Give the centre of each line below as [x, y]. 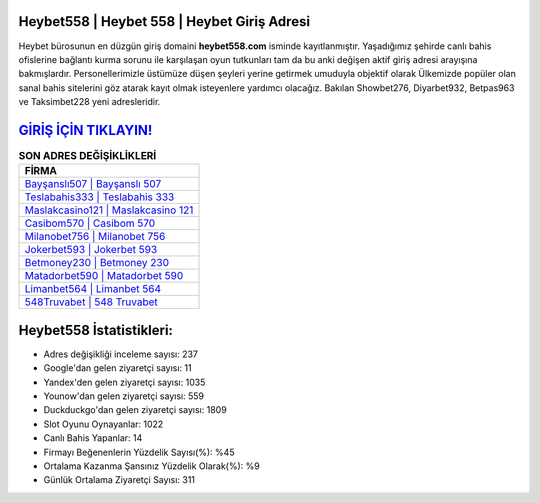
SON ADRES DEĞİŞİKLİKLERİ [87, 156]
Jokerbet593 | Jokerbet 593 [91, 250]
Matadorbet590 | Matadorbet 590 [104, 276]
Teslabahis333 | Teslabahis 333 [99, 197]
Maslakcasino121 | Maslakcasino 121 [109, 210]
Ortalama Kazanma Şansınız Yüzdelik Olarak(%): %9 [151, 466]
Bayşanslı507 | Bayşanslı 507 [93, 184]
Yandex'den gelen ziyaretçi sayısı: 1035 [124, 382]
